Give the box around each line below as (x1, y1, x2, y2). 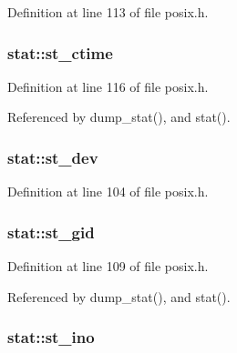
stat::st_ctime (7, 41, 113, 64)
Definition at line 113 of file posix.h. (7, 3, 209, 21)
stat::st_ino (7, 326, 95, 348)
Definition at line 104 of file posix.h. (7, 182, 209, 201)
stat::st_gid (7, 220, 95, 243)
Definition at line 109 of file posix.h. (7, 257, 209, 276)
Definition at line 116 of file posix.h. (7, 76, 209, 96)
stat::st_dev (7, 146, 98, 168)
